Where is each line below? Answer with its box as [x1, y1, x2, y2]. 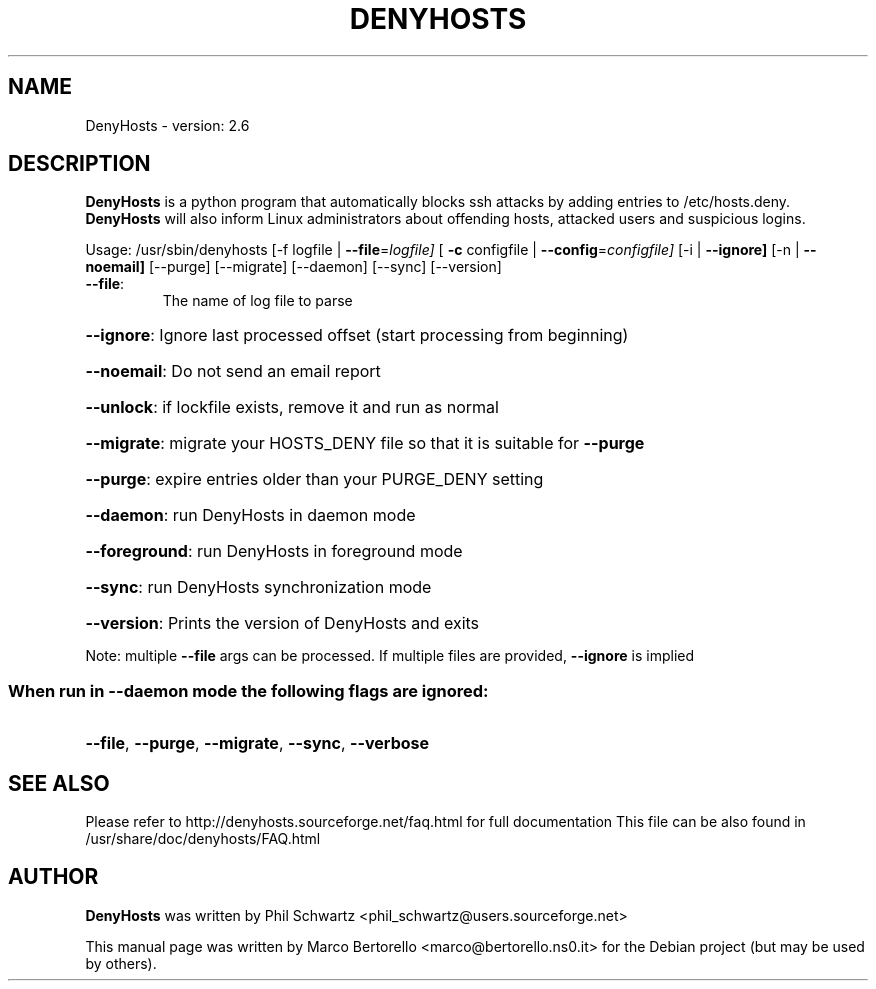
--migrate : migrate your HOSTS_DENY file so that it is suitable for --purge [85, 433, 645, 454]
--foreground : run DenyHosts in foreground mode [85, 541, 463, 562]
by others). [85, 954, 157, 972]
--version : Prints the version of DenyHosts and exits [85, 613, 480, 634]
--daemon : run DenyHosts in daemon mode [85, 505, 416, 526]
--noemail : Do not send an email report [85, 361, 381, 382]
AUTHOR [8, 864, 99, 890]
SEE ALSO [8, 770, 110, 796]
